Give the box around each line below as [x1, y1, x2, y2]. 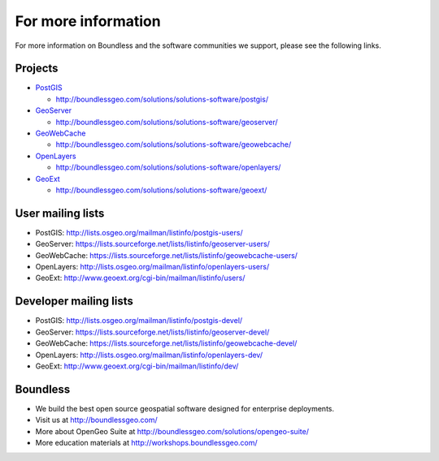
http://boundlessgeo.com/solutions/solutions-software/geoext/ [55, 185, 267, 195]
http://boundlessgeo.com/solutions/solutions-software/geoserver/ [55, 117, 278, 127]
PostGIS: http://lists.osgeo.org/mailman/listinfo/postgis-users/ [35, 227, 243, 237]
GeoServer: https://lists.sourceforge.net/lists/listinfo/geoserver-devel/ [35, 327, 270, 337]
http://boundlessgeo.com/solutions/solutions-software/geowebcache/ [55, 140, 292, 149]
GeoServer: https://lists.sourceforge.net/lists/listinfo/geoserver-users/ [35, 239, 270, 249]
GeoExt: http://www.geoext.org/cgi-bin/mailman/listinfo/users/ [35, 273, 246, 283]
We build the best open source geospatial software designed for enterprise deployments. [35, 403, 335, 413]
